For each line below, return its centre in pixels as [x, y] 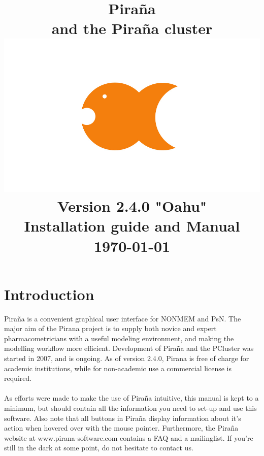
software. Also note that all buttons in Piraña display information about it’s [123, 418]
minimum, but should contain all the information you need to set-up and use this [130, 408]
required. [18, 378]
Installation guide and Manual [132, 226]
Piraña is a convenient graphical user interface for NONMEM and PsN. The [123, 318]
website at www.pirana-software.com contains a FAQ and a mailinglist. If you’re [129, 437]
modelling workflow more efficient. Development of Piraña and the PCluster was [129, 348]
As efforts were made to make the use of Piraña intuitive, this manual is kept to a [131, 398]
